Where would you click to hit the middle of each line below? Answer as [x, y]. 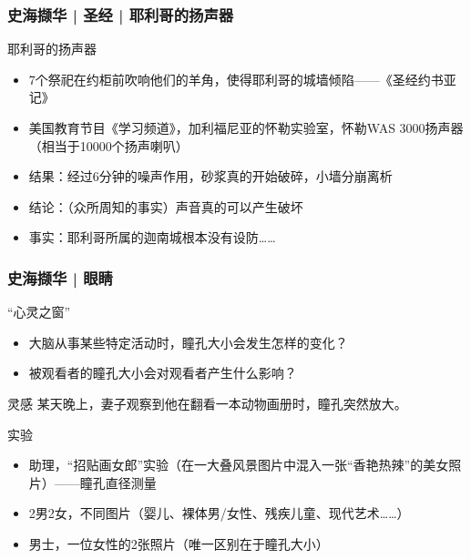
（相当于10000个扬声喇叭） [108, 145]
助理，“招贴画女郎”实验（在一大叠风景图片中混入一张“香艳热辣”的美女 [239, 465]
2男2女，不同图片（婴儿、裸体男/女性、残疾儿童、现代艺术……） [219, 513]
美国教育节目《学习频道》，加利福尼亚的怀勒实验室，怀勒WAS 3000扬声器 [246, 127]
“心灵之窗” [39, 312]
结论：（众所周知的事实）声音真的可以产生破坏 [166, 206]
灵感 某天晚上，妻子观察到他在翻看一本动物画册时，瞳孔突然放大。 [207, 403]
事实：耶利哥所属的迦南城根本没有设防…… [152, 237]
